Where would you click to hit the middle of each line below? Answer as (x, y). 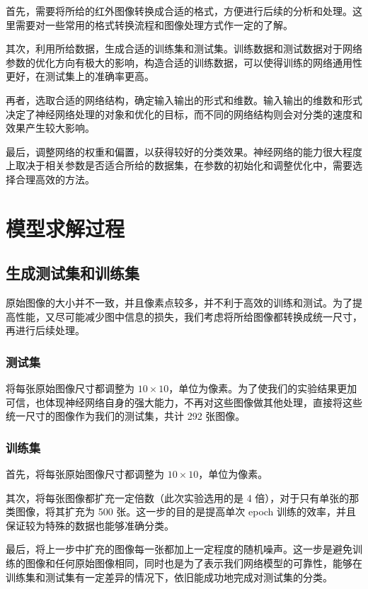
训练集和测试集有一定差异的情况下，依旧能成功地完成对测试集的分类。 (169, 577)
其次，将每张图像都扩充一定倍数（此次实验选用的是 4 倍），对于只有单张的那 (183, 497)
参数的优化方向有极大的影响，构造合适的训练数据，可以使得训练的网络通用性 (184, 62)
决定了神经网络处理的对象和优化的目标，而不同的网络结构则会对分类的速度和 (184, 114)
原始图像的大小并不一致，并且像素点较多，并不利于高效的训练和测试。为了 (179, 303)
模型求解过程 (65, 228)
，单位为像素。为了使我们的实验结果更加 (263, 388)
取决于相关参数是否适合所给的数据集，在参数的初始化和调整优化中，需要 (184, 165)
